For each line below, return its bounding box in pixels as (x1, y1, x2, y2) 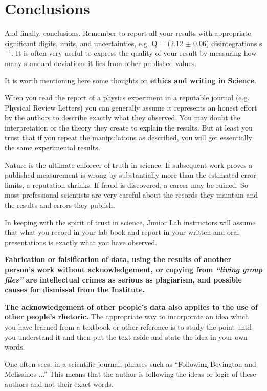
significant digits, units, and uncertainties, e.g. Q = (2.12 (5, 37, 183, 48)
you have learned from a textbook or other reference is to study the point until (5, 321, 252, 332)
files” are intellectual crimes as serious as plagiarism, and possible (5, 274, 242, 285)
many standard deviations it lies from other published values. (5, 57, 197, 68)
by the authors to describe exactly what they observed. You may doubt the (5, 112, 240, 123)
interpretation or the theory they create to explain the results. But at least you (5, 122, 253, 133)
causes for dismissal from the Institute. (5, 284, 145, 295)
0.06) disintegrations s (193, 37, 262, 48)
